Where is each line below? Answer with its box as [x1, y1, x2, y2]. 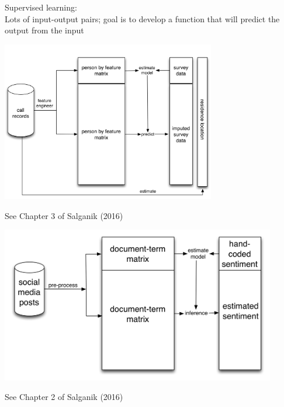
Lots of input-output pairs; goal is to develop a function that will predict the [5, 12, 280, 25]
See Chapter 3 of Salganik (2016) [5, 209, 123, 221]
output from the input [5, 24, 84, 36]
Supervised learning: [5, 1, 77, 13]
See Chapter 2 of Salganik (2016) [5, 391, 123, 403]
